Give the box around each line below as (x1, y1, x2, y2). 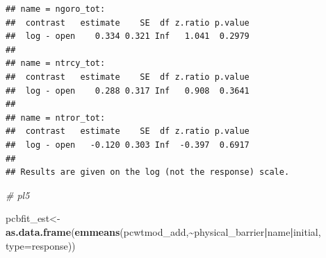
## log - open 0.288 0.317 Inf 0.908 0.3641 (6, 85, 250, 96)
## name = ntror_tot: (6, 112, 106, 123)
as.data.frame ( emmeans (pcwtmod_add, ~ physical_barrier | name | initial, (6, 224, 321, 239)
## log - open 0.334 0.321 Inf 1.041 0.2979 (6, 31, 250, 42)
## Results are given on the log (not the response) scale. (6, 167, 290, 178)
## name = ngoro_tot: (6, 4, 106, 14)
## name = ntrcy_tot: (6, 58, 106, 69)
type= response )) (6, 238, 76, 252)
